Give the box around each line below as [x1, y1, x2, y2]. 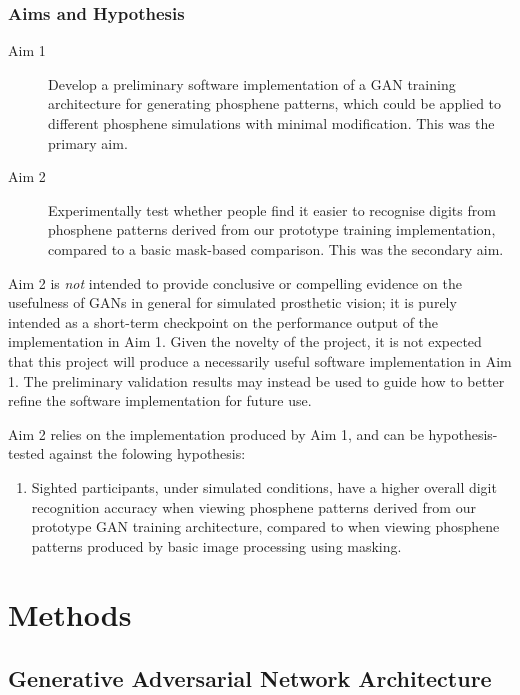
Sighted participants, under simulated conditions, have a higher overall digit [31, 476, 497, 497]
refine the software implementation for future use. [8, 390, 312, 411]
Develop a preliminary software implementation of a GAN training [48, 73, 456, 94]
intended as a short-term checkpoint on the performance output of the [8, 311, 439, 332]
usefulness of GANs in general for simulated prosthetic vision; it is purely [8, 292, 457, 313]
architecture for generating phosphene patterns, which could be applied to [48, 93, 502, 114]
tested [8, 443, 45, 464]
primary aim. [48, 132, 128, 153]
